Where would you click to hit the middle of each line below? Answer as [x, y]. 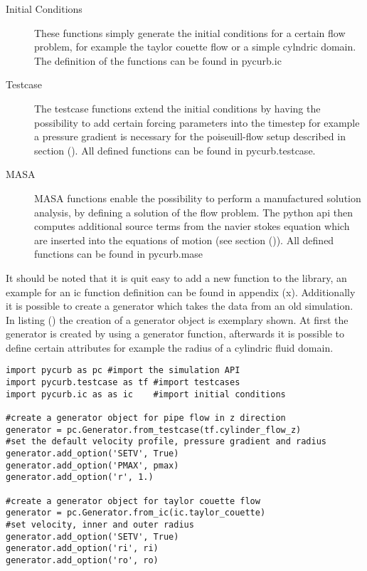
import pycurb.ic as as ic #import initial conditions [146, 394]
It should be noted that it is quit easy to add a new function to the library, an [176, 277]
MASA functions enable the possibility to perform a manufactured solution [198, 198]
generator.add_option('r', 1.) [80, 477]
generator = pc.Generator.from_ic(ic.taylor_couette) [136, 513]
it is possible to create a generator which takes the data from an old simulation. [180, 306]
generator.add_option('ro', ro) [82, 560]
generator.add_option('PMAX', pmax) [92, 465]
